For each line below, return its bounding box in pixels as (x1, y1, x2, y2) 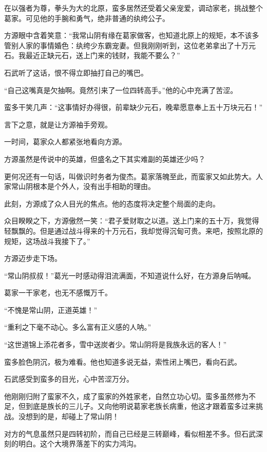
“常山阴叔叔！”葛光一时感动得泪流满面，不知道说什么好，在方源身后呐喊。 (4, 270, 256, 280)
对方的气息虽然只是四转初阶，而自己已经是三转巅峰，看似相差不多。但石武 (4, 428, 256, 439)
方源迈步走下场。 (4, 253, 62, 263)
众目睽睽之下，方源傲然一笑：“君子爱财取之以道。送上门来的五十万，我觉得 (4, 215, 259, 226)
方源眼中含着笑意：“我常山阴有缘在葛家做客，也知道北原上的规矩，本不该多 (4, 30, 259, 41)
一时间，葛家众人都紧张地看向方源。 (4, 136, 126, 147)
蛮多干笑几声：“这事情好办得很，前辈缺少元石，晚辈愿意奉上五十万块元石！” (4, 102, 263, 112)
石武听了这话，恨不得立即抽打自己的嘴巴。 (4, 67, 148, 78)
